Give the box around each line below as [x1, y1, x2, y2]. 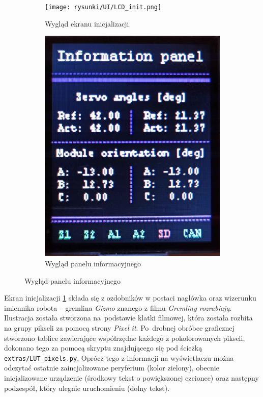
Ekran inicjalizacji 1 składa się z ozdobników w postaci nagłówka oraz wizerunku [4, 292, 256, 303]
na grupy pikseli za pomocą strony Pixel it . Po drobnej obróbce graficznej [4, 322, 235, 333]
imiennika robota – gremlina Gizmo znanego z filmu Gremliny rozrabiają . [4, 302, 232, 313]
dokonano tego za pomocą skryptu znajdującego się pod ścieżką [4, 342, 202, 353]
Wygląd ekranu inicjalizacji [45, 18, 129, 29]
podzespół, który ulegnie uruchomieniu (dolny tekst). [4, 382, 170, 393]
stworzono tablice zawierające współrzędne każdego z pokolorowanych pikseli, [4, 332, 245, 343]
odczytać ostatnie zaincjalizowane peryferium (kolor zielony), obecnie [4, 362, 219, 373]
